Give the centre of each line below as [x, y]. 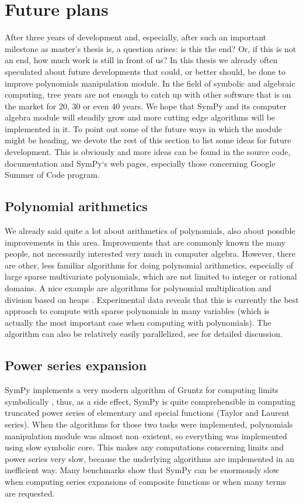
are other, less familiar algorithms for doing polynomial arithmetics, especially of [149, 265]
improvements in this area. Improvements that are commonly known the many [145, 242]
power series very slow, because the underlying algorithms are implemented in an [150, 458]
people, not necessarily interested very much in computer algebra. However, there [150, 254]
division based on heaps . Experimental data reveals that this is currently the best [152, 299]
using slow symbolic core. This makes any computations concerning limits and [144, 447]
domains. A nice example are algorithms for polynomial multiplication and [138, 288]
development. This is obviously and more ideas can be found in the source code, [148, 152]
